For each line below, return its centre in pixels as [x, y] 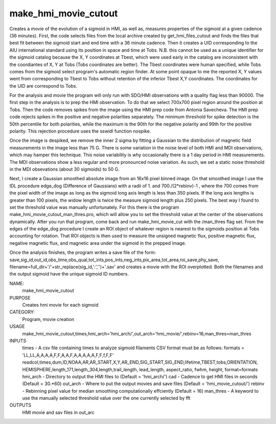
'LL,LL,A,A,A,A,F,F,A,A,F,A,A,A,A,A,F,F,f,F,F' [68, 355]
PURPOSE [20, 298]
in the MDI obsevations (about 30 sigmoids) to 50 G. [64, 169]
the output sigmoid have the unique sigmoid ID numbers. [69, 274]
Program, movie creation [48, 319]
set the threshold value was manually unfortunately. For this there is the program [94, 207]
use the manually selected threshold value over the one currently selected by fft [106, 398]
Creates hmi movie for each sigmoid [60, 305]
